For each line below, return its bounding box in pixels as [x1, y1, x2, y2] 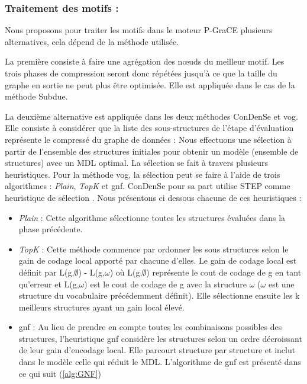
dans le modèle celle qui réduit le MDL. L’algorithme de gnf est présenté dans [18, 356, 301, 368]
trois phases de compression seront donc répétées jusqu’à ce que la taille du [5, 67, 277, 79]
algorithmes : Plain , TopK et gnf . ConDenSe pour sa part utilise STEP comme [5, 180, 290, 192]
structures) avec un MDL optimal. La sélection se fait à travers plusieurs [5, 156, 269, 169]
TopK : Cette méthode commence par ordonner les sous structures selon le [18, 242, 289, 255]
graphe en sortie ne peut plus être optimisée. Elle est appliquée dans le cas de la [5, 78, 295, 91]
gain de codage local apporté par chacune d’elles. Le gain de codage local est [18, 254, 297, 267]
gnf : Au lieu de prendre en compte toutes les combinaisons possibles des [18, 321, 282, 333]
